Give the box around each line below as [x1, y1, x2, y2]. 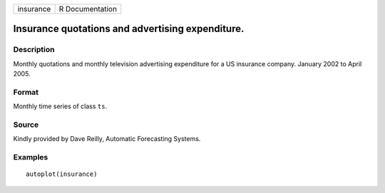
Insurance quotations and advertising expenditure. [13, 23, 245, 35]
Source [13, 120, 39, 130]
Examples [13, 152, 48, 162]
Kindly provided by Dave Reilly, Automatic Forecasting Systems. [13, 135, 201, 143]
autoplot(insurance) [26, 170, 98, 178]
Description [13, 45, 55, 55]
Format [13, 87, 39, 97]
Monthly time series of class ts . [13, 102, 107, 110]
